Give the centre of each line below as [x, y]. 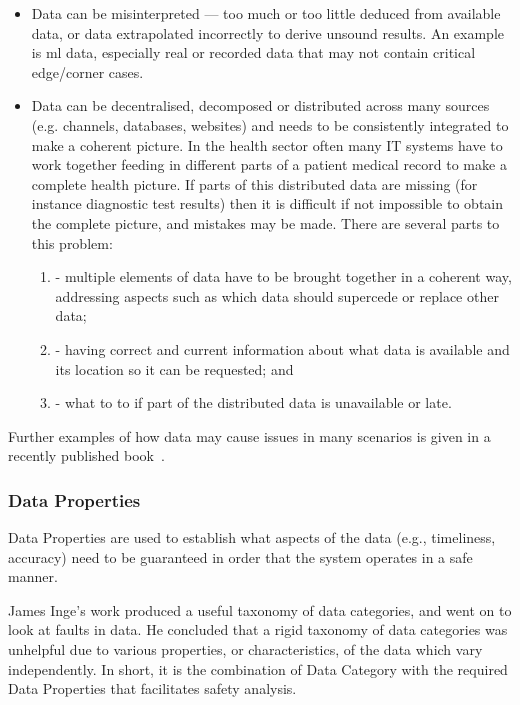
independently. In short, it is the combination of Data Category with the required [258, 668]
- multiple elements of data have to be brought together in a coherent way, [283, 276]
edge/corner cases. [87, 71]
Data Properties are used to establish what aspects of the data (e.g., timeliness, [252, 537]
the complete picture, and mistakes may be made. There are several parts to [265, 222]
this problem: [72, 242]
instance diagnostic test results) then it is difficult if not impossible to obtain [267, 203]
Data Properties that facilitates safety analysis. [152, 688]
